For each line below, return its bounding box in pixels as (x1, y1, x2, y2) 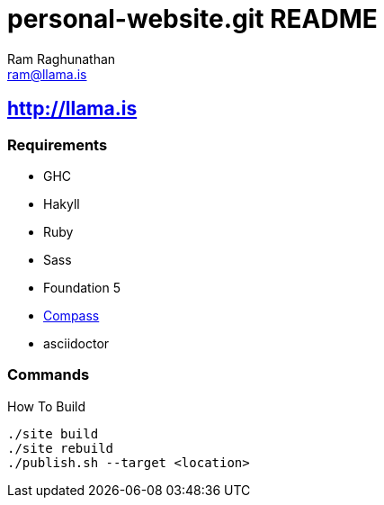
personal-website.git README (7, 4, 378, 34)
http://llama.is (7, 97, 138, 121)
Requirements (7, 135, 108, 154)
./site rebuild (7, 440, 114, 455)
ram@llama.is (7, 66, 87, 82)
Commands (7, 365, 90, 384)
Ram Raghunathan (7, 50, 116, 67)
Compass (43, 307, 100, 323)
